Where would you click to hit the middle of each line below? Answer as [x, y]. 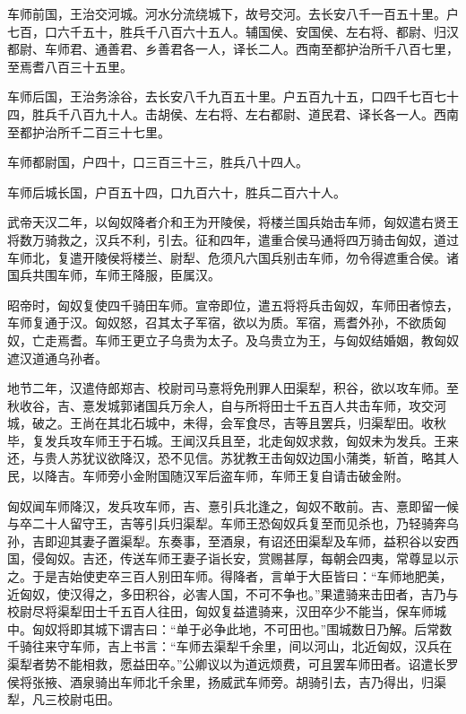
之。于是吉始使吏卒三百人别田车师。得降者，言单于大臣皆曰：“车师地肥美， [230, 576]
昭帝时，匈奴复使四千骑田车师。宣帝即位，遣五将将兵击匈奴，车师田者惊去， [233, 305]
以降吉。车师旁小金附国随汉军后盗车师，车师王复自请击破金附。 [220, 476]
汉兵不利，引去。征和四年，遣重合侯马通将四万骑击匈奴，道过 [276, 239]
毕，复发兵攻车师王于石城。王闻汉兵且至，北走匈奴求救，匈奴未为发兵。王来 [233, 440]
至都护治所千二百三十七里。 [89, 131]
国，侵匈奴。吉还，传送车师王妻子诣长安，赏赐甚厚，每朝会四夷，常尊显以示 [233, 558]
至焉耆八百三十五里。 [70, 66]
